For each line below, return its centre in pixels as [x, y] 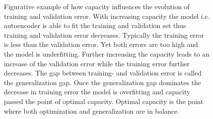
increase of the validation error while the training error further [97, 63]
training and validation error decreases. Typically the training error [104, 35]
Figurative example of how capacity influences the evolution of [97, 6]
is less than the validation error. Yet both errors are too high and [101, 44]
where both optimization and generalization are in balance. [92, 111]
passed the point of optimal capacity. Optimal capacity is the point [104, 101]
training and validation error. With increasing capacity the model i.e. [107, 16]
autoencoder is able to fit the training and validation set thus [95, 25]
